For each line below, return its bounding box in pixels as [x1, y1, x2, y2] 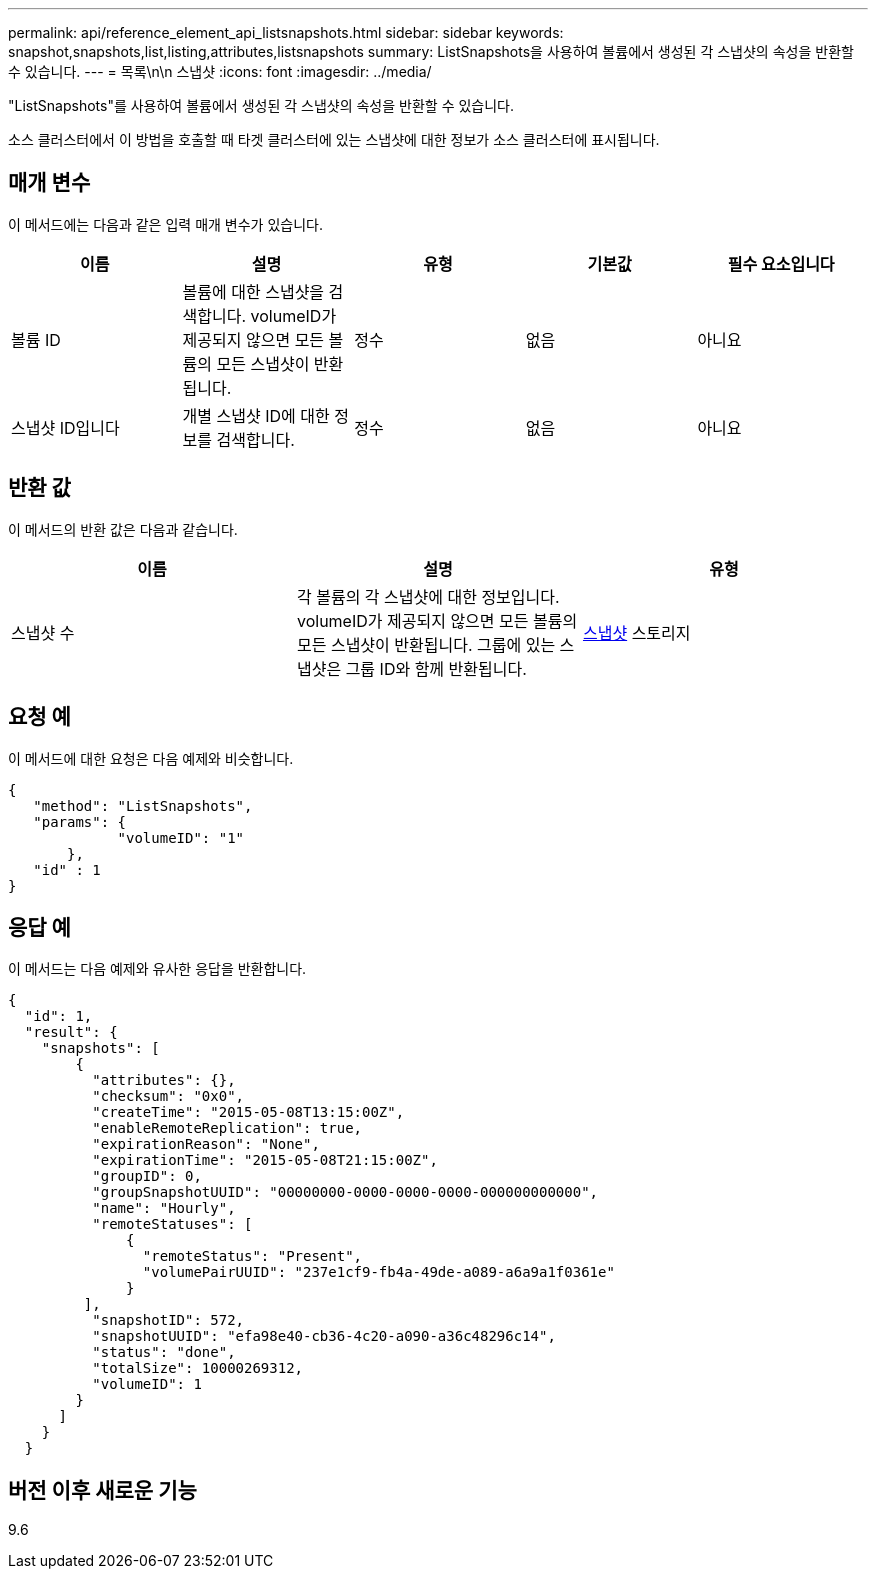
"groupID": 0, [92, 1168, 202, 1185]
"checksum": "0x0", [92, 1088, 245, 1105]
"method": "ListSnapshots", [33, 797, 253, 814]
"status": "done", [92, 1344, 236, 1361]
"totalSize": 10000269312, [92, 1360, 304, 1377]
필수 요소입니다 [727, 253, 835, 274]
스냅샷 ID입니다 [11, 417, 120, 438]
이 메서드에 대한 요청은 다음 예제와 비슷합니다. [8, 749, 294, 767]
